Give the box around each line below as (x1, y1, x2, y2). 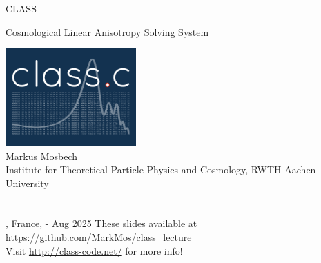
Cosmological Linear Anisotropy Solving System (6, 24, 209, 39)
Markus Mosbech (6, 148, 78, 163)
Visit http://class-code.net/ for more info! (6, 243, 183, 257)
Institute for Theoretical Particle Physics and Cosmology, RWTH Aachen (6, 162, 316, 177)
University (6, 175, 49, 190)
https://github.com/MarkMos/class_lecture (6, 230, 192, 244)
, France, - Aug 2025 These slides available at (6, 216, 197, 231)
